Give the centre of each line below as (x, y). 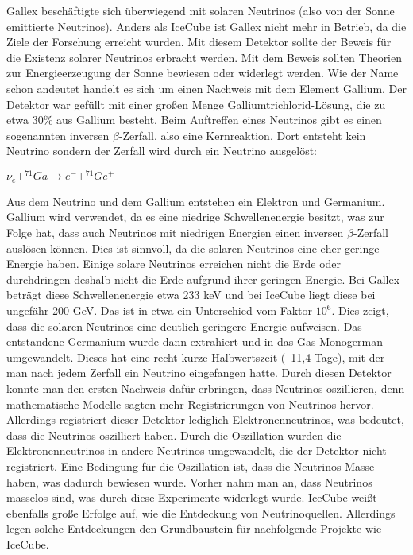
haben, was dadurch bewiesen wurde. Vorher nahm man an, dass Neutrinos (189, 481)
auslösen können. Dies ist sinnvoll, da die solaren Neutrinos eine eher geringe (193, 248)
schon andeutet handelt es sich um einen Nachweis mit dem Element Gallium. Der (206, 88)
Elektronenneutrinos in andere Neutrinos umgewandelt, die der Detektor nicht (197, 450)
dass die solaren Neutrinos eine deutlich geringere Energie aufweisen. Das (184, 326)
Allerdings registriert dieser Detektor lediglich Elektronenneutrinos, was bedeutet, (205, 419)
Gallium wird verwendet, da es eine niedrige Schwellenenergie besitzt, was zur (195, 217)
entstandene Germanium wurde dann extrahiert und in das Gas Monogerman (195, 342)
